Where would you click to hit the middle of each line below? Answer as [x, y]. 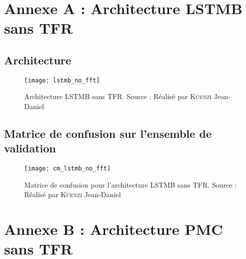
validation [30, 148]
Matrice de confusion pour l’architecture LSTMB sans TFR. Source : [131, 184]
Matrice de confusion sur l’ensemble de [108, 133]
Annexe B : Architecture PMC [114, 229]
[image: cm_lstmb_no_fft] [67, 169]
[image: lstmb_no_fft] [62, 80]
